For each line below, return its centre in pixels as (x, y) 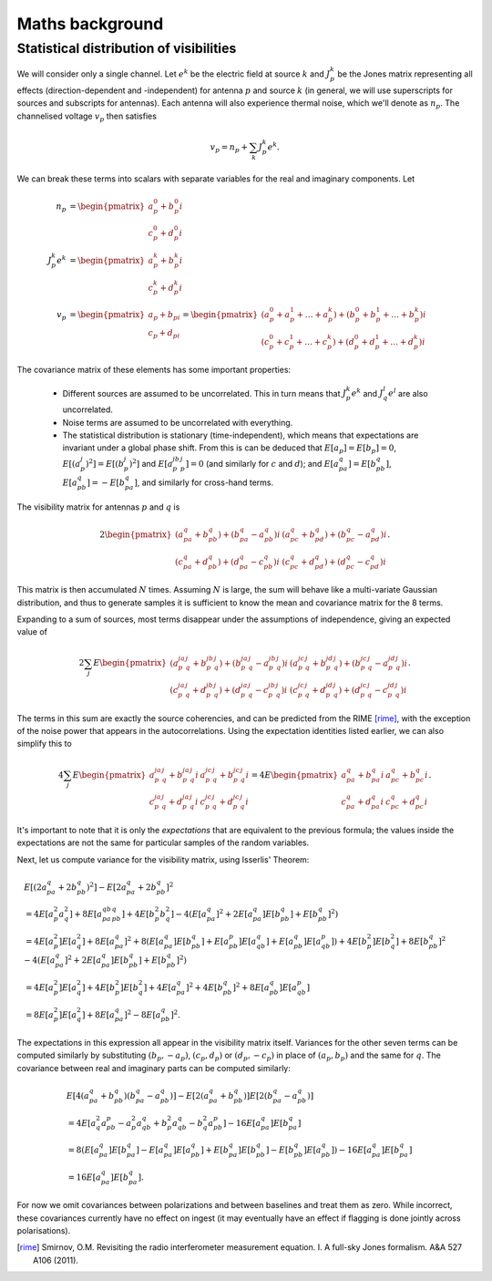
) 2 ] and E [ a (151, 463)
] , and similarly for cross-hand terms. (204, 482)
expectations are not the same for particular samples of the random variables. (163, 842)
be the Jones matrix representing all (405, 74)
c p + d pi (164, 334)
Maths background (90, 24)
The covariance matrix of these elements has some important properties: (154, 370)
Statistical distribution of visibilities (127, 48)
